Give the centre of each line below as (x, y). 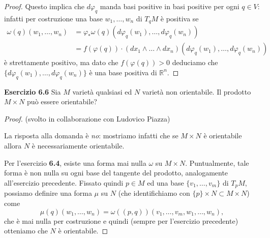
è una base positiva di (123, 72)
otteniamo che (26, 231)
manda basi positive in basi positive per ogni (170, 6)
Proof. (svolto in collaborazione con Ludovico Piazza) (87, 118)
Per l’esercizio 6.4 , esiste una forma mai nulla (75, 162)
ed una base (166, 182)
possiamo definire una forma (48, 193)
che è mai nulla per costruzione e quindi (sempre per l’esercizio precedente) (121, 220)
